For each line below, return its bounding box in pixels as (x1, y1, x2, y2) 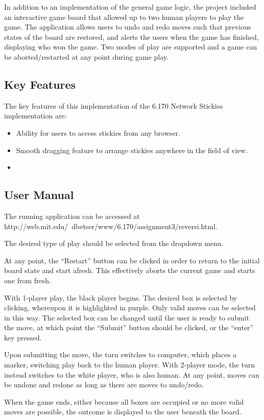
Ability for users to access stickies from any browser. (16, 127, 180, 138)
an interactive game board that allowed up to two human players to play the (4, 11, 244, 22)
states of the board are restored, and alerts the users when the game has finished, (4, 31, 259, 42)
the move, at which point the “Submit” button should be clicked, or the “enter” (4, 322, 254, 333)
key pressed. (4, 332, 42, 342)
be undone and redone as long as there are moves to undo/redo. (4, 379, 204, 390)
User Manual (4, 187, 74, 203)
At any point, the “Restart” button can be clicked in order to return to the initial (4, 255, 260, 265)
